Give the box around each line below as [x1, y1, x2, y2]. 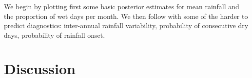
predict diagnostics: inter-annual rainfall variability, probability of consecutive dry [4, 20, 249, 31]
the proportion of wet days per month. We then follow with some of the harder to [4, 11, 248, 21]
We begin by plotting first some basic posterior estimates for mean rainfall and [4, 1, 239, 11]
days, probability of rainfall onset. [4, 30, 105, 40]
